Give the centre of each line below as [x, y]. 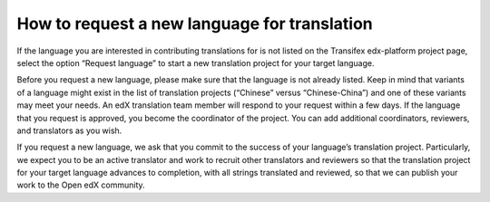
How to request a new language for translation [195, 24]
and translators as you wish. [69, 130]
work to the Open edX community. [81, 185]
